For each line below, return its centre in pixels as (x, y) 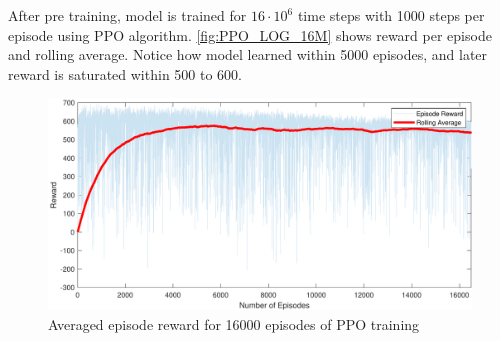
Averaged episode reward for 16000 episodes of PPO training (234, 323)
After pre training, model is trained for (127, 15)
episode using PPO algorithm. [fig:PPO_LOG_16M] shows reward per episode (250, 34)
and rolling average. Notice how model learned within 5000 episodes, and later (248, 54)
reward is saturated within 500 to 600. (125, 73)
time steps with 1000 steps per (391, 15)
